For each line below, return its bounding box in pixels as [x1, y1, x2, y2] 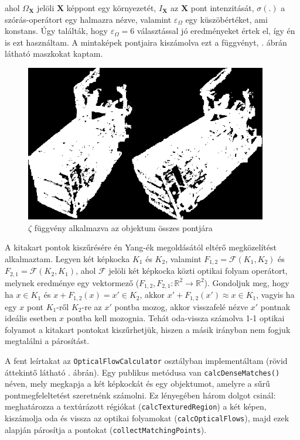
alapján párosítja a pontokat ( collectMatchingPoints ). [5, 423, 207, 435]
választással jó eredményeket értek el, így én [137, 25, 295, 37]
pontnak [260, 300, 291, 312]
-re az [81, 300, 102, 312]
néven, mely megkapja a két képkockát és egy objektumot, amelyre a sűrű [5, 377, 270, 390]
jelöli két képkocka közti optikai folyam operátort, [108, 264, 288, 277]
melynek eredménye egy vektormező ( [5, 276, 139, 288]
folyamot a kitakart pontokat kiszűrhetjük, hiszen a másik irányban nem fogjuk [5, 323, 291, 335]
